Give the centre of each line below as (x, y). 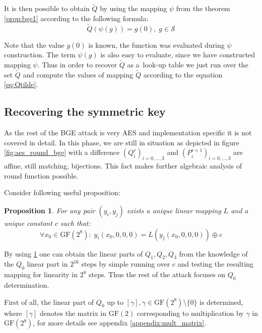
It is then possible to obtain (47, 8)
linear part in (47, 264)
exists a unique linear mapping (174, 210)
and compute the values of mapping (78, 74)
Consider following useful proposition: (62, 192)
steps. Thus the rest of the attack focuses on (157, 274)
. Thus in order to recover (77, 65)
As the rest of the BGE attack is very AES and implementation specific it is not (128, 133)
